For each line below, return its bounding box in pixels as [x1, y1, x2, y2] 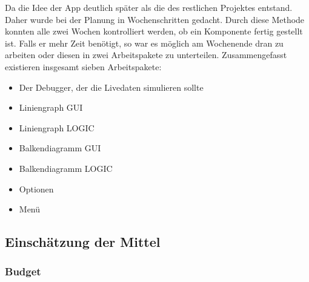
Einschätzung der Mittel [5, 232, 161, 251]
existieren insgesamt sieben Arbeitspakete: [5, 60, 162, 73]
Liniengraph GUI [19, 101, 83, 114]
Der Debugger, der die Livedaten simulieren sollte [19, 80, 204, 93]
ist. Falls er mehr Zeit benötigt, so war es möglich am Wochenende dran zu [5, 36, 284, 49]
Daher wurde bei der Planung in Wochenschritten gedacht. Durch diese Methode [5, 13, 305, 25]
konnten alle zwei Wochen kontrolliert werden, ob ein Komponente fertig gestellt [5, 25, 303, 38]
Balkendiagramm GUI [19, 142, 101, 154]
